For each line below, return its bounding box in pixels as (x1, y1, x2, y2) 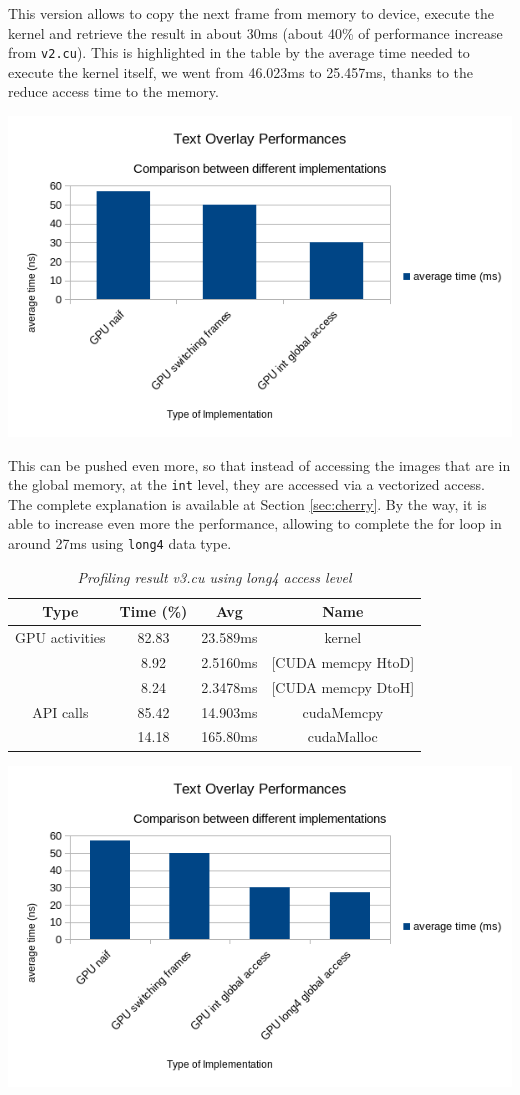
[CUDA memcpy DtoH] (271, 676, 415, 697)
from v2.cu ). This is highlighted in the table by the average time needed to (8, 42, 470, 63)
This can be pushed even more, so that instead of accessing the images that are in (8, 454, 511, 475)
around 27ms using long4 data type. (8, 533, 232, 554)
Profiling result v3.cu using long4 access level (77, 566, 352, 587)
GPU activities (15, 627, 106, 648)
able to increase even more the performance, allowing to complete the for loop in (8, 513, 502, 534)
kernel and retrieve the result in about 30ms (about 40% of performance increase (8, 22, 503, 43)
